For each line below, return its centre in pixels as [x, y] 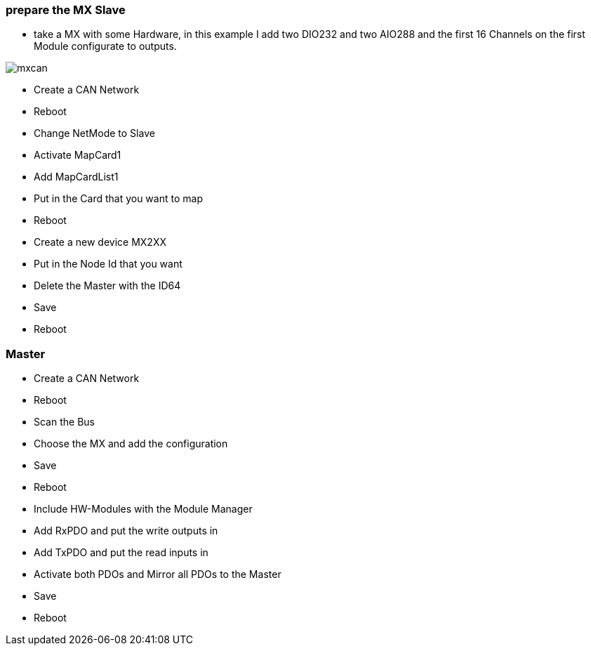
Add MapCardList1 [76, 177]
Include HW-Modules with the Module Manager [143, 509]
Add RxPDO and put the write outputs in [126, 531]
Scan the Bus [64, 422]
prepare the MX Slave [66, 10]
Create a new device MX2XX [100, 242]
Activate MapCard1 [78, 155]
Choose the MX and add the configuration [131, 444]
